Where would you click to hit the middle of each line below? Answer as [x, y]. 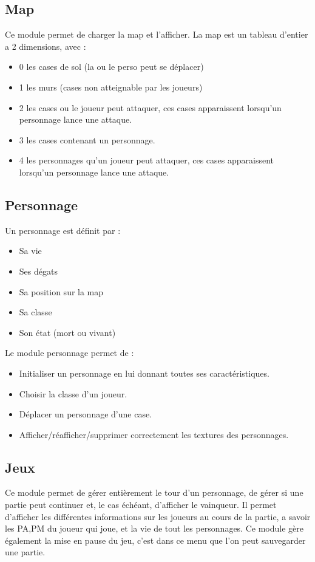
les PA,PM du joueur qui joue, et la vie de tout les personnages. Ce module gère [154, 528]
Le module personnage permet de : [69, 353]
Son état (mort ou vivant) [67, 332]
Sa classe [36, 312]
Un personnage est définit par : [63, 230]
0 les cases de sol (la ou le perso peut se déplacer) [111, 67]
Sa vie [30, 251]
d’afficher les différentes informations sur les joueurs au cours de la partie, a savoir [158, 516]
